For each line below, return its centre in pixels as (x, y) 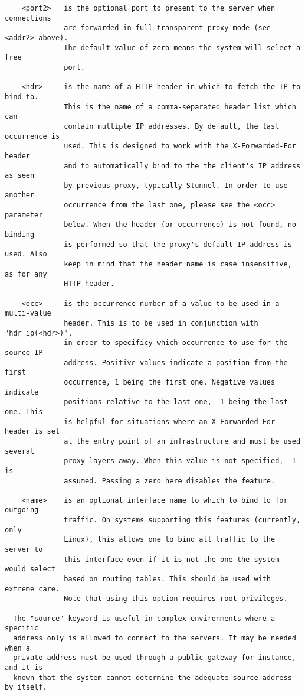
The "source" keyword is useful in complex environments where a (144, 618)
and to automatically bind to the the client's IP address (182, 166)
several (20, 451)
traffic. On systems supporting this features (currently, (182, 520)
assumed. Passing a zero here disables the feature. (170, 481)
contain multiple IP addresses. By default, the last (172, 126)
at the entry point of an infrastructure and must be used (182, 441)
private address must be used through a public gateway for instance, (155, 658)
